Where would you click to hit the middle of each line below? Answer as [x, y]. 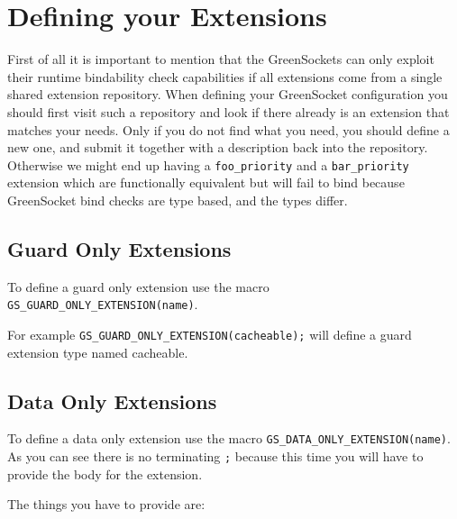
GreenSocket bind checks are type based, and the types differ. [178, 200]
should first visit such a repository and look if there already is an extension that [228, 111]
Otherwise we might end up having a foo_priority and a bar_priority [208, 164]
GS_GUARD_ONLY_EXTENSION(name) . [103, 304]
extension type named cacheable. [98, 352]
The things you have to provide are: [106, 504]
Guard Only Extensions [119, 248]
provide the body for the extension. [105, 473]
